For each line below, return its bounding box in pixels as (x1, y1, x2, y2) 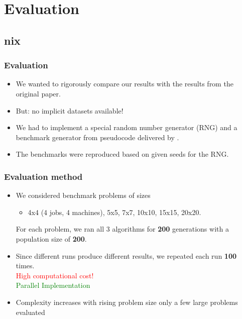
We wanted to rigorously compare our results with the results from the (16, 78, 233, 89)
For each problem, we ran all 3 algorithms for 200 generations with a (16, 224, 229, 234)
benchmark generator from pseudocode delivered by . (16, 132, 179, 142)
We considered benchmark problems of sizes (16, 190, 151, 200)
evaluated (16, 306, 45, 317)
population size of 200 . (16, 233, 87, 244)
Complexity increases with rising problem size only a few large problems (16, 296, 238, 307)
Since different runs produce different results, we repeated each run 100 (16, 250, 236, 261)
